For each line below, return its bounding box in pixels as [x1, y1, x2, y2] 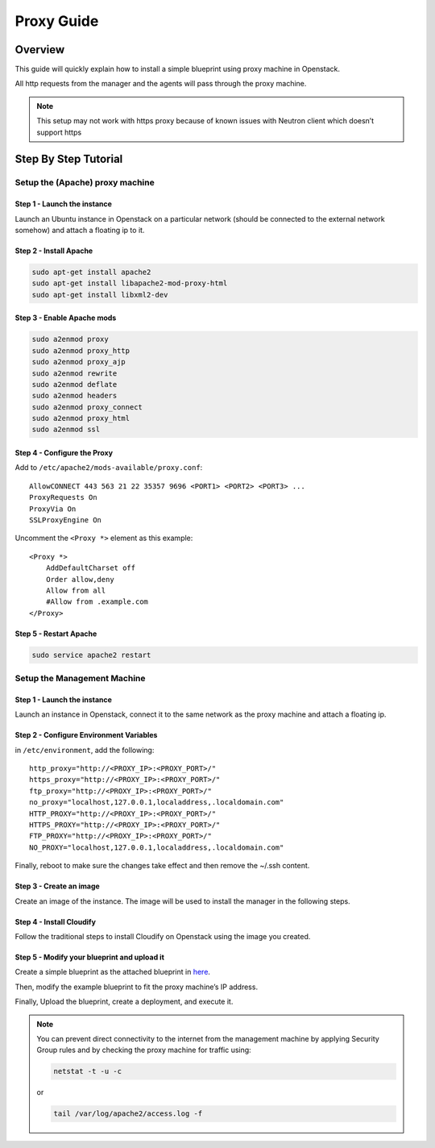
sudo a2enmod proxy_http [31, 346, 130, 355]
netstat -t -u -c [53, 1067, 122, 1076]
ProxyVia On [29, 504, 77, 514]
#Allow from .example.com [45, 597, 149, 606]
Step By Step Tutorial [14, 152, 123, 166]
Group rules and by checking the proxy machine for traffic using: [36, 1045, 251, 1055]
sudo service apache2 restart [31, 650, 151, 659]
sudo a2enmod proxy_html [31, 414, 130, 423]
